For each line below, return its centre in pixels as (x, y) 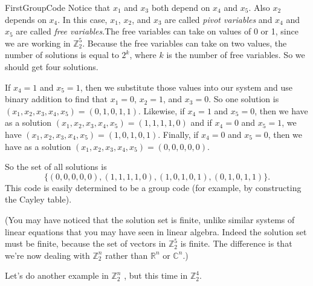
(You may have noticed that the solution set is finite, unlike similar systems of (150, 219)
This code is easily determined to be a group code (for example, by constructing (153, 187)
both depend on (181, 7)
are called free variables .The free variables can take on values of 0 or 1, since (157, 31)
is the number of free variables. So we (236, 55)
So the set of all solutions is (56, 167)
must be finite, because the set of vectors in (86, 243)
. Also (259, 7)
